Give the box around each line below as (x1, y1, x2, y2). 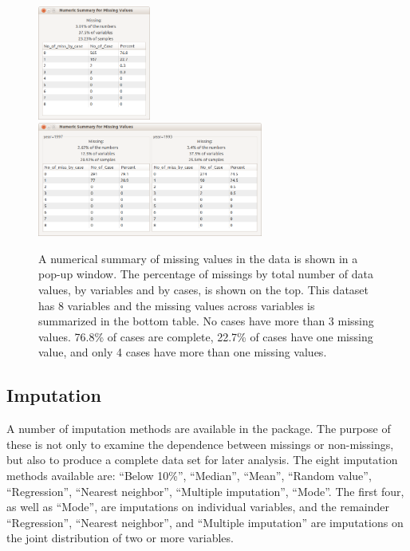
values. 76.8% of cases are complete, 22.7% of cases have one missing (38, 328, 373, 344)
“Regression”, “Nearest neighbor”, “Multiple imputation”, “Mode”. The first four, (6, 482, 404, 499)
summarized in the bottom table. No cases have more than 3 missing (38, 313, 374, 329)
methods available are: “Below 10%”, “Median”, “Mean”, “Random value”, (6, 466, 372, 483)
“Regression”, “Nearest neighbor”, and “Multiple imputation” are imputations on (6, 514, 404, 530)
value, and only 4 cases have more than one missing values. (38, 344, 327, 360)
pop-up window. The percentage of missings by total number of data (38, 266, 373, 282)
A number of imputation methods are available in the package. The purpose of (6, 420, 391, 437)
